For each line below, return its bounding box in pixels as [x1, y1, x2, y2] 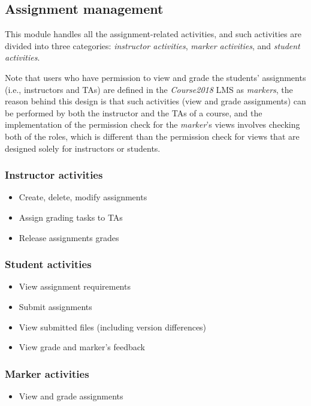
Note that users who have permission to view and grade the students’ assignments [5, 71, 306, 83]
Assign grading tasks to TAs [19, 210, 123, 223]
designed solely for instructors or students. [5, 142, 161, 154]
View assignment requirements [19, 280, 131, 293]
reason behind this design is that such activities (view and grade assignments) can [5, 95, 306, 107]
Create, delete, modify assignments [19, 191, 147, 203]
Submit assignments [19, 300, 92, 312]
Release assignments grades [19, 231, 119, 243]
